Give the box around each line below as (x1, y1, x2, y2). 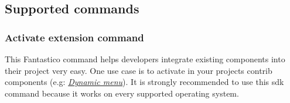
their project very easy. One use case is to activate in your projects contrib (5, 64, 272, 76)
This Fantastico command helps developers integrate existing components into (5, 53, 285, 65)
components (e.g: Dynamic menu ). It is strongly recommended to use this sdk (5, 76, 284, 88)
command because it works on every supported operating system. (5, 87, 239, 99)
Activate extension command (5, 30, 144, 44)
